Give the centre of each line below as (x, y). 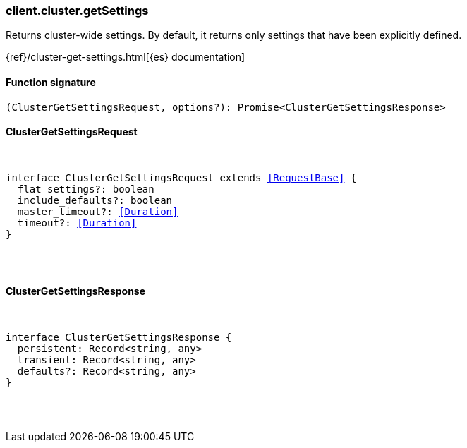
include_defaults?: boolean (95, 200)
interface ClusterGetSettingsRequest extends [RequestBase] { (181, 177)
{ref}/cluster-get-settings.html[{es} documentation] (126, 57)
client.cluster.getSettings (77, 11)
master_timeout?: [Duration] (98, 211)
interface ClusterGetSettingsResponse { (119, 338)
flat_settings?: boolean (86, 189)
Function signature (51, 82)
